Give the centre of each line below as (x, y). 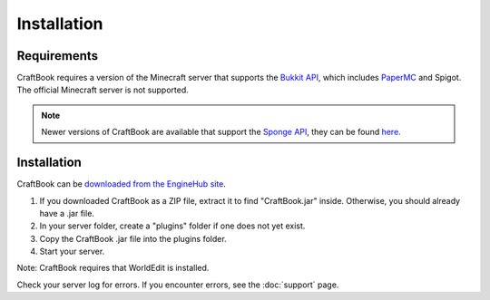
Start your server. (72, 252)
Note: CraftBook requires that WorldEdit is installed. (113, 268)
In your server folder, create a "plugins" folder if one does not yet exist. (172, 226)
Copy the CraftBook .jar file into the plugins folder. (133, 238)
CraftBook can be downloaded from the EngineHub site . (122, 184)
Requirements (58, 56)
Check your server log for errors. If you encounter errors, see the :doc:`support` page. (178, 285)
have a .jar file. (67, 213)
